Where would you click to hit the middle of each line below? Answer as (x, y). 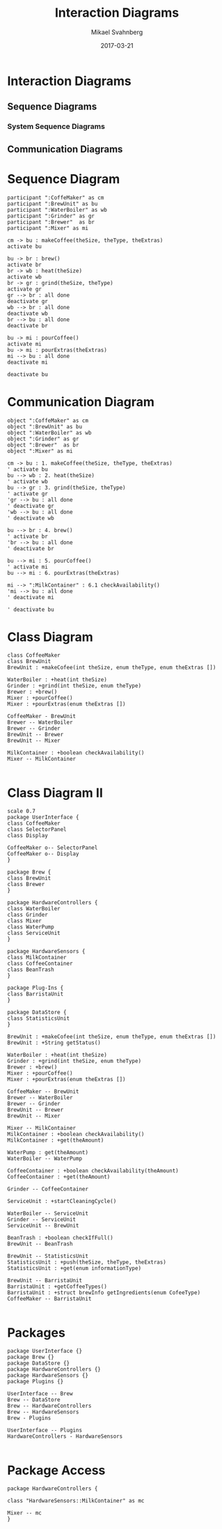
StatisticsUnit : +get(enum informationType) (74, 1268)
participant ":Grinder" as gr (51, 216)
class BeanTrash (31, 970)
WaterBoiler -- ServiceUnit (48, 1213)
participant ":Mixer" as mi (48, 228)
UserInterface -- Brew (40, 1394)
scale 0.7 (22, 812)
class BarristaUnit (35, 994)
